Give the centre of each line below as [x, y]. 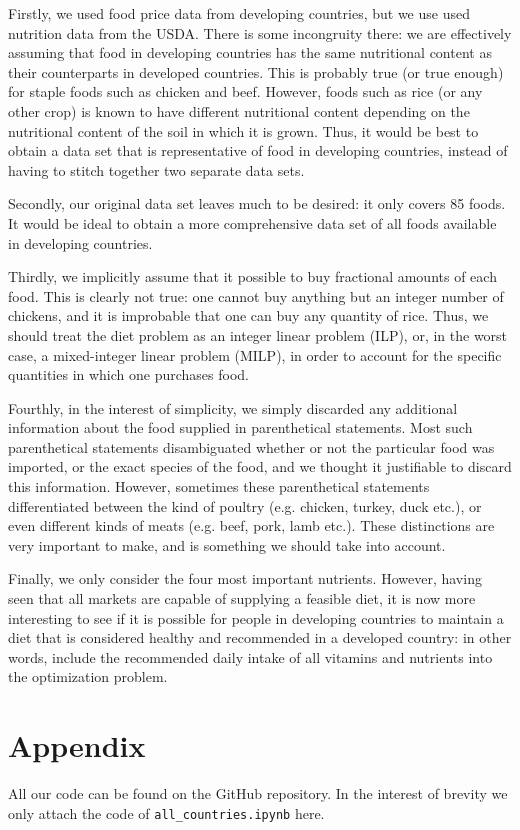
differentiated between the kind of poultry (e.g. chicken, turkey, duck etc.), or [245, 505]
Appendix [77, 745]
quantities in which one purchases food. [129, 374]
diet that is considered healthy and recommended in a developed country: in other [260, 637]
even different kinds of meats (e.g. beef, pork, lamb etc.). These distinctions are [251, 525]
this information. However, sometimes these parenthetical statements [219, 486]
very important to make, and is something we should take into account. [227, 544]
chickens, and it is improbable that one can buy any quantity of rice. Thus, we [248, 315]
